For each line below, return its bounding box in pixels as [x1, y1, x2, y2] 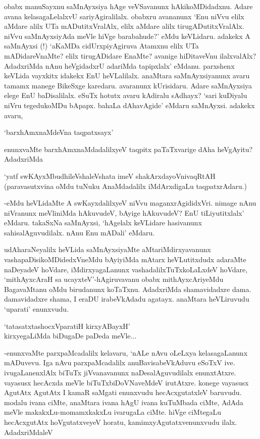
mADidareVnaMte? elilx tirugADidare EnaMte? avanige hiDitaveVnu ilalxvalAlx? [4, 50, 256, 61]
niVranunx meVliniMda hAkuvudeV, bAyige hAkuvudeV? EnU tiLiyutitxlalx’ [4, 207, 244, 218]
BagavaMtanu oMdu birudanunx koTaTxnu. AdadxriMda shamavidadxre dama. [4, 283, 251, 294]
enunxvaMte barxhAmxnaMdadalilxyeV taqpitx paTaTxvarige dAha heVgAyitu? [4, 143, 253, 154]
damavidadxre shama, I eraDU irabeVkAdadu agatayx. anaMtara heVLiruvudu [4, 294, 249, 304]
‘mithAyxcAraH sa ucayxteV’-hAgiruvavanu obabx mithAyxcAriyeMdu [4, 274, 224, 284]
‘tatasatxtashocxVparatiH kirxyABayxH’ [4, 320, 130, 331]
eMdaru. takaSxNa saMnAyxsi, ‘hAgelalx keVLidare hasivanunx [4, 217, 202, 228]
